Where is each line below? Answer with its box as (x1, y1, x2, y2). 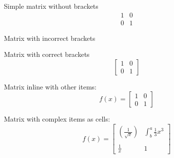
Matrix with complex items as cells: (4, 114, 110, 124)
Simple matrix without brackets (4, 1, 98, 11)
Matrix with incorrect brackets (4, 33, 96, 43)
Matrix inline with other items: (4, 81, 97, 91)
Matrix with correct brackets (4, 49, 90, 59)
